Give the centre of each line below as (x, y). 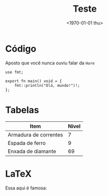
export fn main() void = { (34, 81)
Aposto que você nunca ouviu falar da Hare (50, 63)
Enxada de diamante (32, 151)
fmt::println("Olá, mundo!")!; (47, 85)
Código (21, 48)
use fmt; (14, 72)
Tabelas (22, 110)
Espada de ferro (27, 143)
